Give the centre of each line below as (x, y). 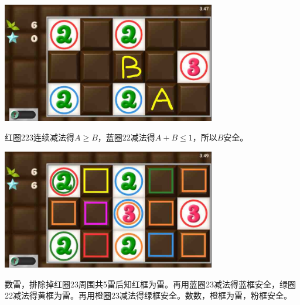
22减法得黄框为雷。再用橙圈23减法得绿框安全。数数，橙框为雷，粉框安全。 (148, 295)
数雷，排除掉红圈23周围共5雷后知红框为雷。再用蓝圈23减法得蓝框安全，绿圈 (150, 284)
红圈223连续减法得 (40, 137)
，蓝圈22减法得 (126, 137)
